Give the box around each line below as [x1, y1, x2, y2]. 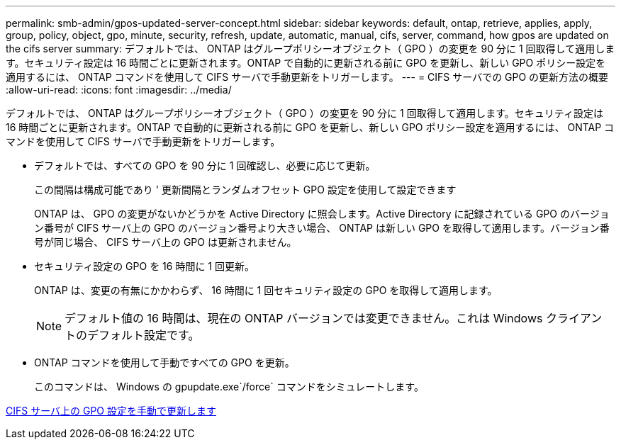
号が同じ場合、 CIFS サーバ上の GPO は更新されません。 [34, 236, 297, 248]
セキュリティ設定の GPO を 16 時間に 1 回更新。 [34, 260, 254, 272]
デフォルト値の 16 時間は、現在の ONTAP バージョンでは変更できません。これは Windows [65, 311, 543, 325]
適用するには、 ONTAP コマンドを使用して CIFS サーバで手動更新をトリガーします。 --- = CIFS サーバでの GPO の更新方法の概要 [6, 71, 609, 83]
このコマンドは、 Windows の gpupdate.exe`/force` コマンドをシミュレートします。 [34, 381, 424, 393]
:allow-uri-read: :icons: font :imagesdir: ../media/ [6, 84, 232, 96]
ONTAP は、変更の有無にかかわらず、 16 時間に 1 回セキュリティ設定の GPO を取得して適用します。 [34, 284, 498, 296]
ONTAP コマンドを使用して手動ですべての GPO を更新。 [34, 356, 295, 368]
